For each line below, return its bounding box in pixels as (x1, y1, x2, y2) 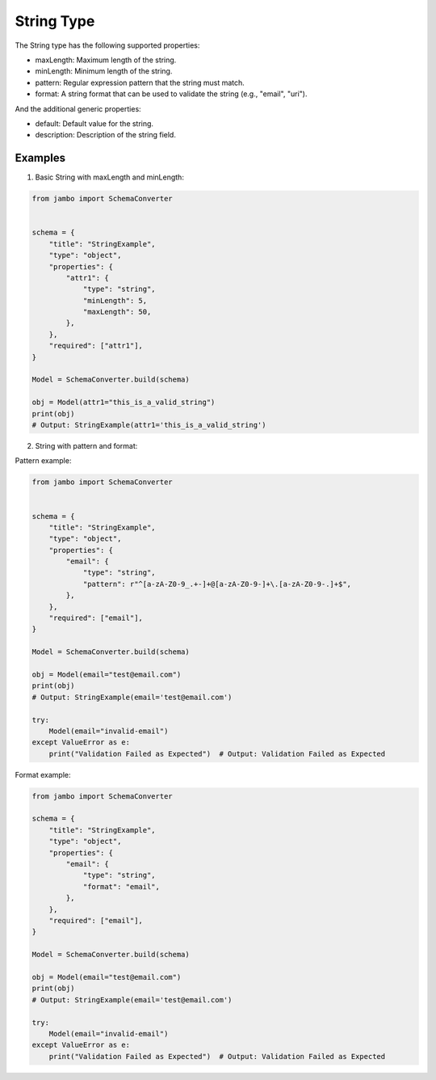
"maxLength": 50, (82, 307, 152, 317)
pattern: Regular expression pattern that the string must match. (35, 78, 245, 87)
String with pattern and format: (35, 441, 138, 450)
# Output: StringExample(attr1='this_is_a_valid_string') (31, 420, 266, 429)
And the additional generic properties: (15, 103, 141, 113)
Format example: (15, 770, 72, 779)
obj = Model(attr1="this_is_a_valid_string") (31, 398, 216, 407)
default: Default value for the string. (35, 118, 153, 129)
